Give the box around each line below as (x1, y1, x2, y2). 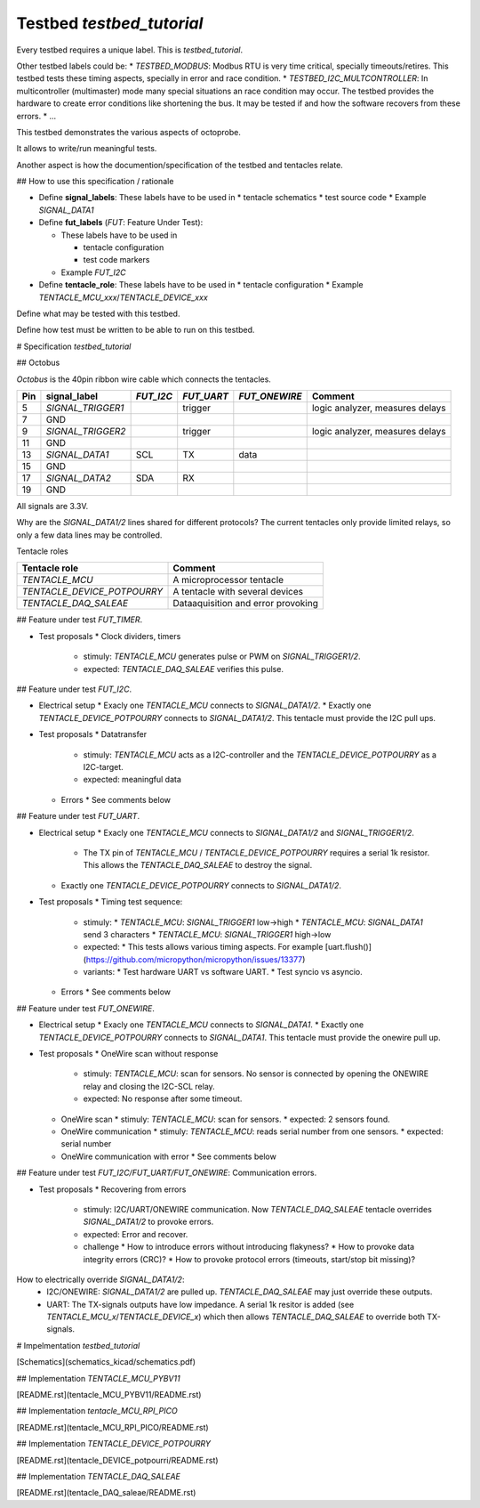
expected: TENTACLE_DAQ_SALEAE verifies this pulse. (83, 663, 284, 674)
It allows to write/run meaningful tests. (16, 143, 157, 154)
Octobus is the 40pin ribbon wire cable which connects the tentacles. (16, 374, 271, 385)
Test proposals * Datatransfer (38, 729, 147, 740)
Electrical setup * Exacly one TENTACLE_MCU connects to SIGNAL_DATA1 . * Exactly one (38, 1019, 364, 1030)
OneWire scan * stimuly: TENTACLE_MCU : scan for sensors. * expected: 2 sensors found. (60, 1114, 390, 1124)
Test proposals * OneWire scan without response (38, 1049, 219, 1059)
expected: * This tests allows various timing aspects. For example (83, 942, 324, 953)
